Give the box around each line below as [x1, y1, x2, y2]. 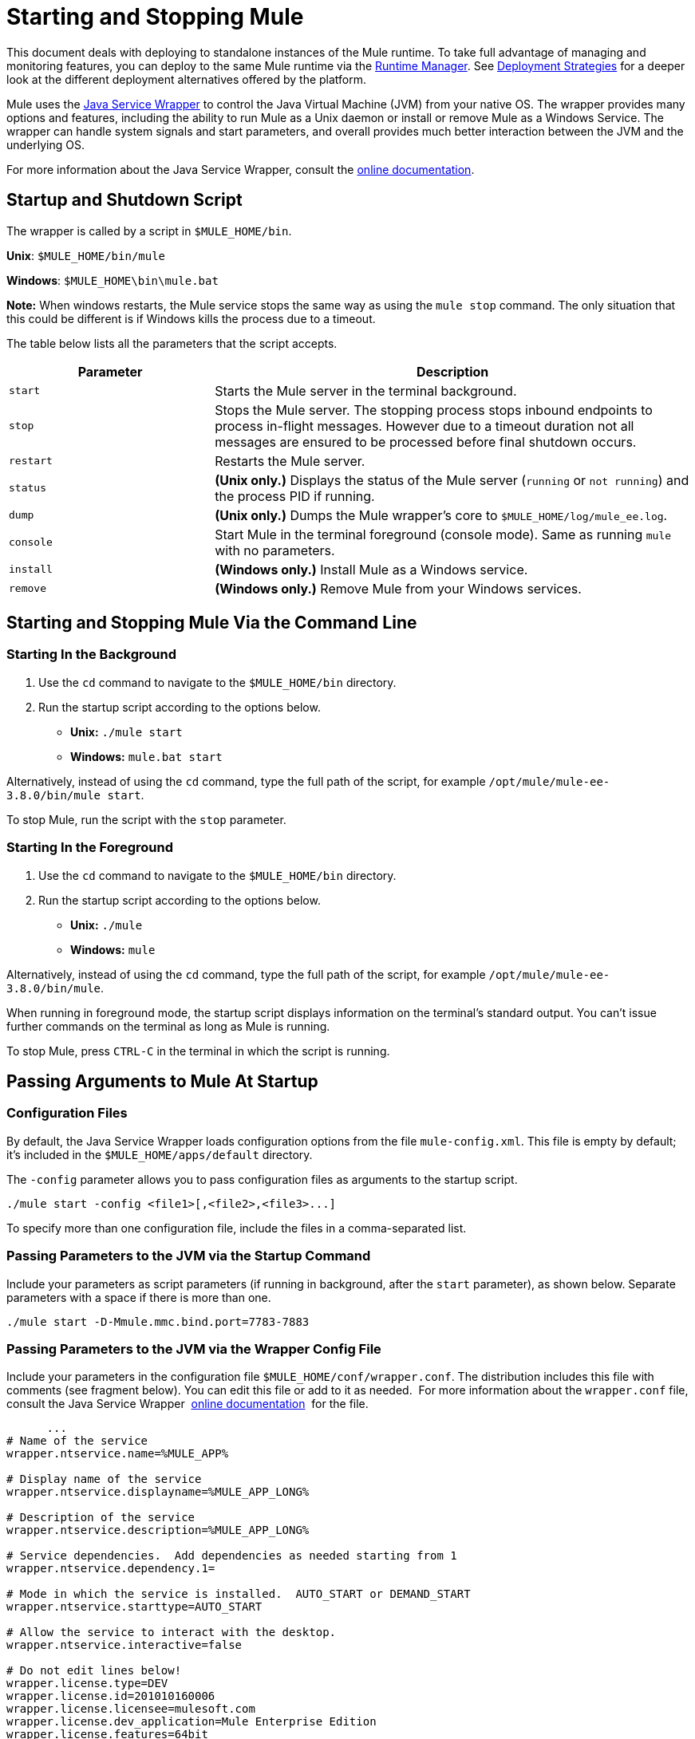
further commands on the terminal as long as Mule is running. [6, 1019, 330, 1033]
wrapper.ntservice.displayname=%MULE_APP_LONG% [6, 1485, 310, 1499]
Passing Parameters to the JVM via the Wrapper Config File [6, 1340, 381, 1357]
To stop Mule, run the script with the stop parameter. [6, 812, 286, 826]
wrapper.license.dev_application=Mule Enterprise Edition [6, 1715, 377, 1729]
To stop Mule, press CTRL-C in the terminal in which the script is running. [6, 1043, 390, 1058]
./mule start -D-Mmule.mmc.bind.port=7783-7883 [6, 1315, 310, 1328]
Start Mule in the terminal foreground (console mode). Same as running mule [215, 526, 672, 542]
